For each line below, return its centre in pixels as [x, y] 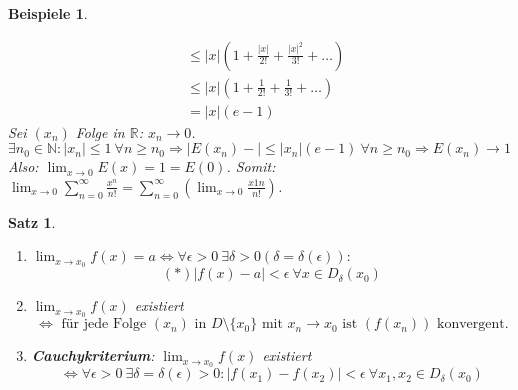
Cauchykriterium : [93, 355]
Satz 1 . [32, 221]
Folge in [100, 131]
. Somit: [251, 166]
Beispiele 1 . [48, 13]
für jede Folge [104, 324]
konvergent [471, 324]
